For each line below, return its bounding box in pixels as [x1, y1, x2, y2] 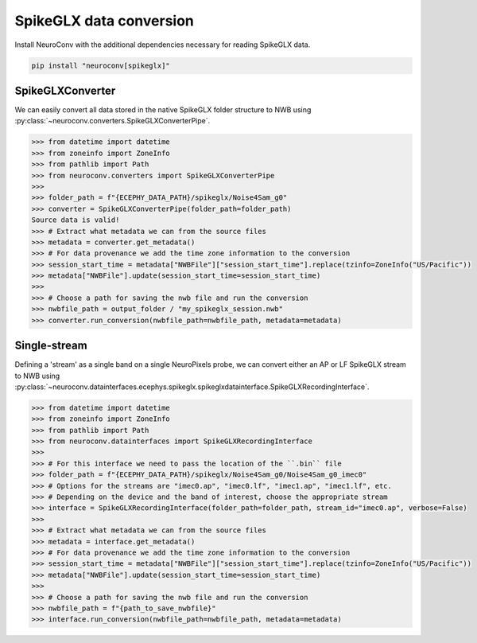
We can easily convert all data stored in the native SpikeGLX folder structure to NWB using [14, 105, 312, 115]
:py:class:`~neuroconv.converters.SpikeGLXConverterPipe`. [14, 116, 211, 126]
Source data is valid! [31, 216, 120, 224]
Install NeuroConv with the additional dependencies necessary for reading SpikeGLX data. [14, 40, 311, 49]
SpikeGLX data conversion [14, 12, 195, 29]
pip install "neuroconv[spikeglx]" [31, 60, 170, 70]
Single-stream [14, 339, 87, 353]
